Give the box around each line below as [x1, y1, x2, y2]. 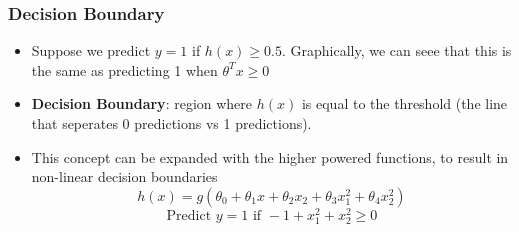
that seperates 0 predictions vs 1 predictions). [31, 113, 312, 133]
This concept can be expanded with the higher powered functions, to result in [31, 146, 509, 167]
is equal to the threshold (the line [301, 93, 508, 114]
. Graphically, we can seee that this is [281, 40, 512, 61]
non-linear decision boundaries [31, 166, 218, 187]
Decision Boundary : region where [31, 93, 253, 114]
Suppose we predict [31, 40, 151, 61]
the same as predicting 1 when [31, 59, 218, 80]
